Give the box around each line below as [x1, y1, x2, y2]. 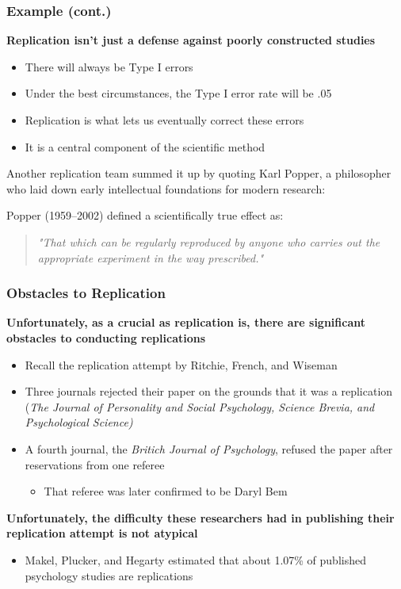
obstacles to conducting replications [6, 329, 206, 346]
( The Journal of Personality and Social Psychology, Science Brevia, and [25, 398, 375, 415]
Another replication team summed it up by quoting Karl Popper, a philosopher [6, 165, 391, 182]
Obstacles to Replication [6, 283, 166, 303]
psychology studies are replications [25, 567, 193, 583]
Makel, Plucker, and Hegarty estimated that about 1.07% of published [25, 551, 366, 568]
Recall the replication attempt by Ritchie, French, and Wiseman [25, 356, 338, 373]
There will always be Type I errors [25, 58, 193, 75]
